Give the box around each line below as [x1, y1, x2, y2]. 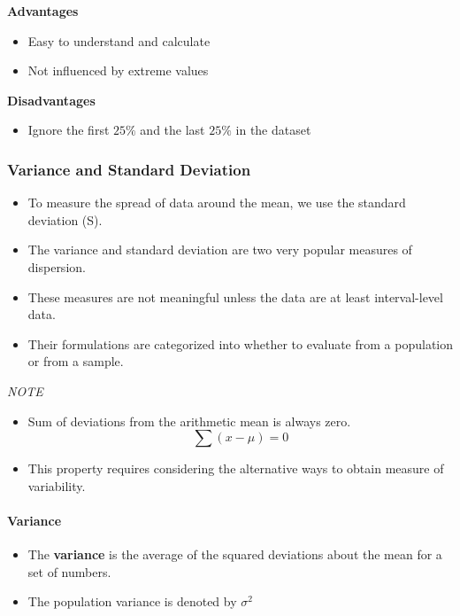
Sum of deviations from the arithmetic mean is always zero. [27, 411, 351, 430]
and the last [140, 121, 205, 139]
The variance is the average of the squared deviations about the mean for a [27, 545, 442, 564]
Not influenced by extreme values [27, 61, 209, 80]
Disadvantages [7, 90, 96, 109]
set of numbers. [27, 562, 111, 581]
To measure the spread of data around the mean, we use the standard [27, 193, 406, 212]
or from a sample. [27, 352, 124, 370]
